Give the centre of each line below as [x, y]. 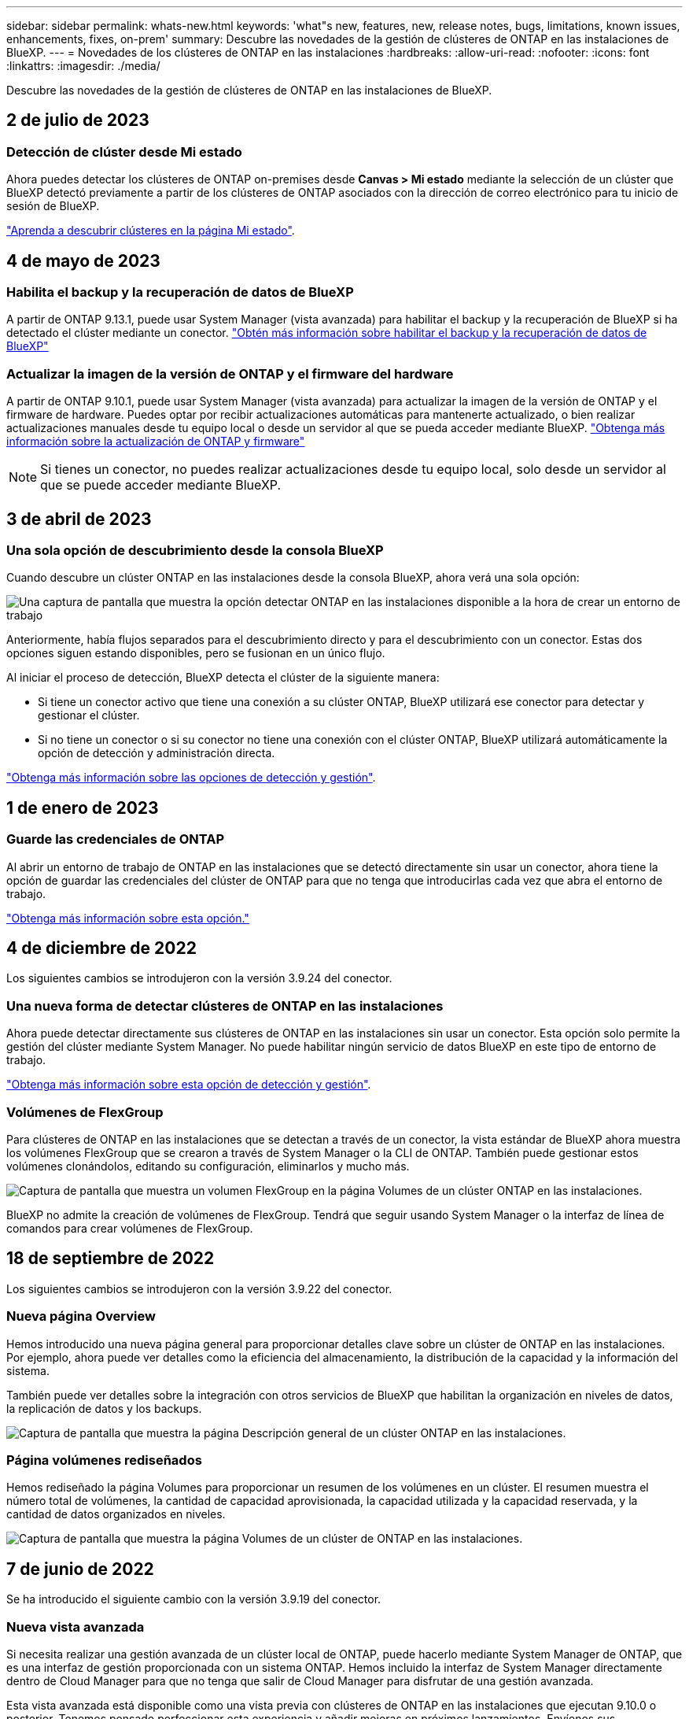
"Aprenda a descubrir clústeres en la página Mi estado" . [151, 231]
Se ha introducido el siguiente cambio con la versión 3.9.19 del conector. [194, 1599]
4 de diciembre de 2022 [101, 948]
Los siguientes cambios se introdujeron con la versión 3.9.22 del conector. [199, 1288]
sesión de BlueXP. [53, 206]
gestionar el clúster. [89, 715]
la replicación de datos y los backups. [104, 1408]
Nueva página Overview [81, 1316]
